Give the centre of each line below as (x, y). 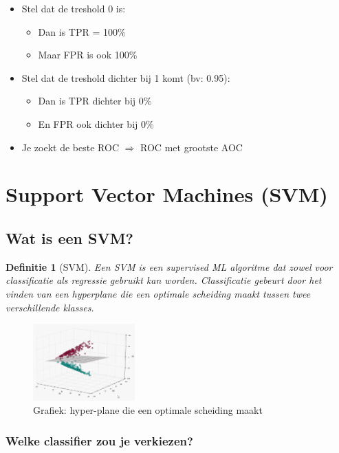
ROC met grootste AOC (192, 147)
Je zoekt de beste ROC (70, 147)
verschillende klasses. (50, 307)
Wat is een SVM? (69, 237)
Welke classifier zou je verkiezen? (99, 440)
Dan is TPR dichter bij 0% (95, 101)
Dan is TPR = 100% (82, 31)
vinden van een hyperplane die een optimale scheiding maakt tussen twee (158, 293)
